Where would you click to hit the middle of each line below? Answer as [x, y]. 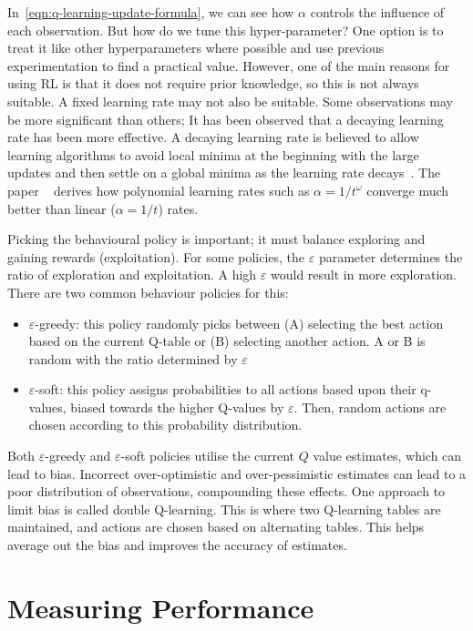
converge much [408, 190]
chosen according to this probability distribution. [165, 425]
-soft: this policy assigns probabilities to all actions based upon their [226, 389]
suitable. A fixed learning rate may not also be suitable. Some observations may [230, 101]
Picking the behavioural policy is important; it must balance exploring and [216, 239]
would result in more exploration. [364, 275]
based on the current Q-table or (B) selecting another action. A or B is [227, 341]
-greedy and [78, 456]
